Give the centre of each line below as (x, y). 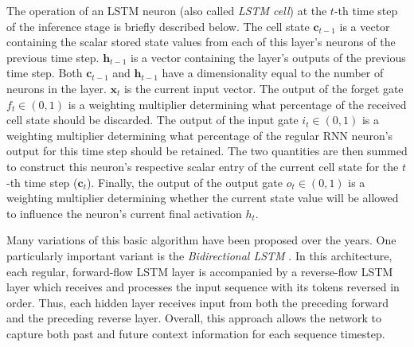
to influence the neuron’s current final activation (124, 213)
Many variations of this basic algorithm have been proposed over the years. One (201, 240)
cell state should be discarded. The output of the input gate (152, 120)
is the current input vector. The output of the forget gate (264, 88)
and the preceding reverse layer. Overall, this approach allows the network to (194, 318)
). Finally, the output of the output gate (185, 182)
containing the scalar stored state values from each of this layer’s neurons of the (201, 42)
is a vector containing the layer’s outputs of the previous (268, 57)
